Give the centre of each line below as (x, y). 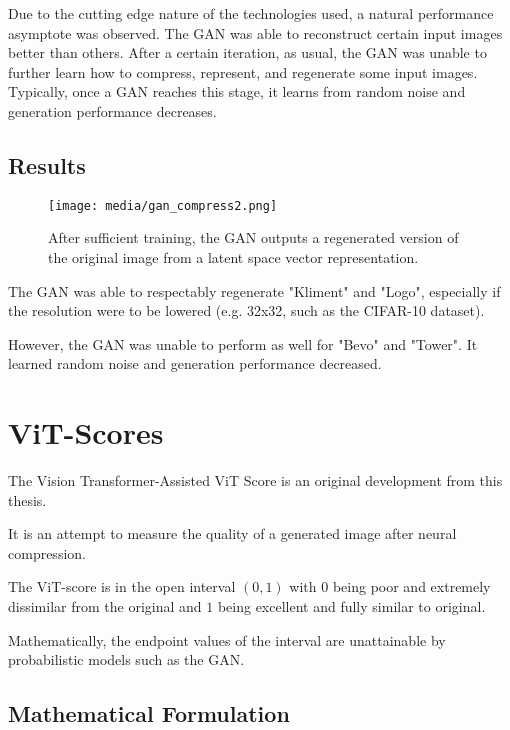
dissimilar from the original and (105, 606)
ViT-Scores (86, 432)
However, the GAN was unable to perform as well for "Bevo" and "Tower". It (243, 343)
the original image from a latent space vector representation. (233, 257)
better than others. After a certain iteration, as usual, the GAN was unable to (247, 52)
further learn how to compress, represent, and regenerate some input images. (243, 71)
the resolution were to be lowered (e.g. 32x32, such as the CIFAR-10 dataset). (246, 310)
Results (47, 164)
